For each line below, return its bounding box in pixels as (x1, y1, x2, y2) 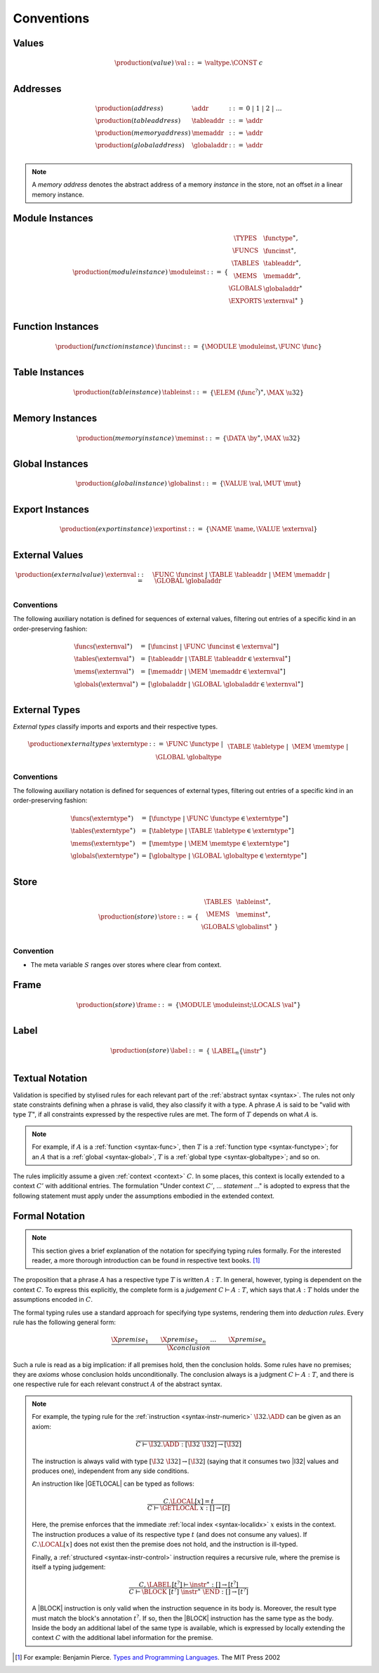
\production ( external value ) (15, 571, 104, 579)
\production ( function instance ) (55, 342, 154, 350)
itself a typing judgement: (32, 1562, 106, 1571)
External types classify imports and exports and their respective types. (13, 722, 218, 731)
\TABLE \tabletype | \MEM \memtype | (227, 742, 349, 751)
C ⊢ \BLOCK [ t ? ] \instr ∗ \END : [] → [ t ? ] (128, 1586, 248, 1596)
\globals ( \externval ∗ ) (74, 679, 138, 688)
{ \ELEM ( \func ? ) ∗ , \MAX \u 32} (209, 387, 305, 396)
